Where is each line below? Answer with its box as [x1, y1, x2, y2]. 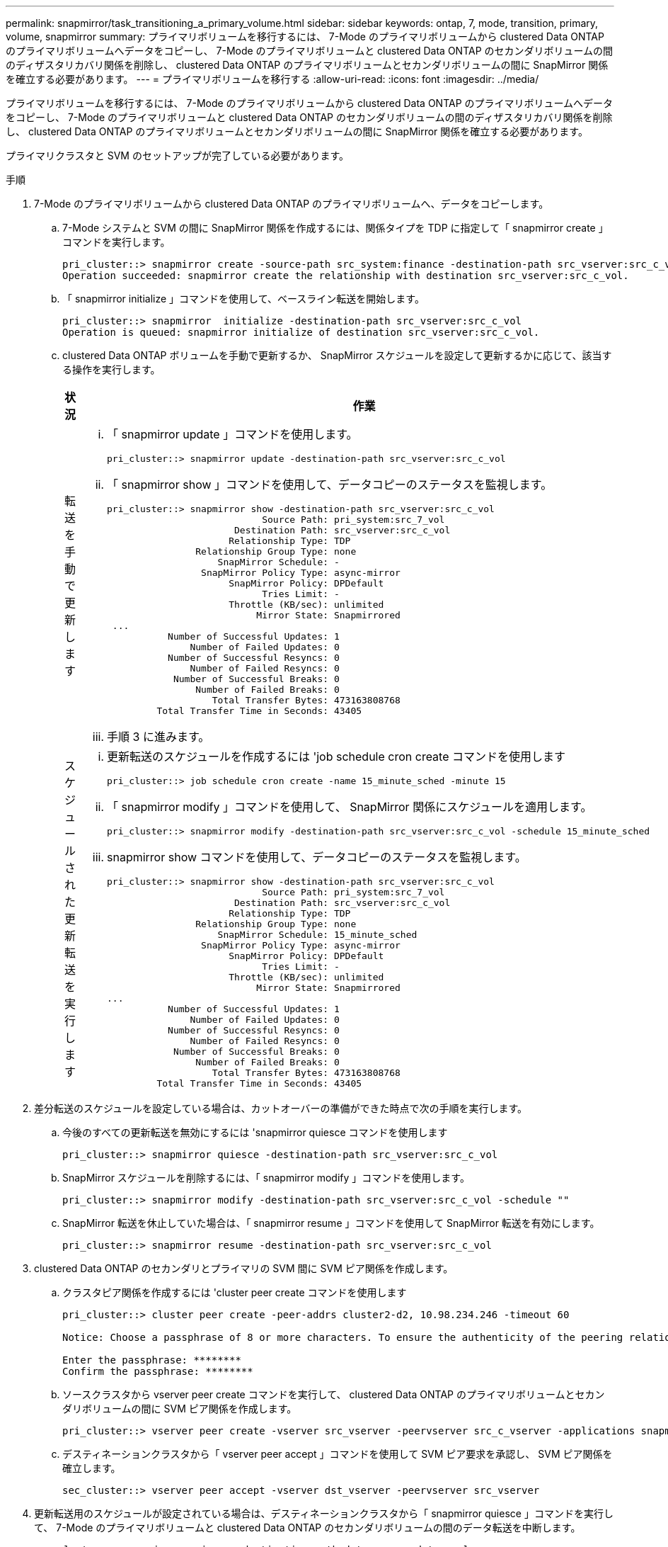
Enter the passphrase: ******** [62, 1354, 241, 1366]
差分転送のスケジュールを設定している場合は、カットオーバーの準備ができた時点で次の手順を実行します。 [34, 1102, 528, 1114]
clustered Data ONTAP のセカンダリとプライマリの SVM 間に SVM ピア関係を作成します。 [34, 1262, 454, 1274]
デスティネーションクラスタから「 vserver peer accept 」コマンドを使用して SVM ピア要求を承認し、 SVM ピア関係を [62, 1448, 613, 1460]
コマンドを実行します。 [62, 236, 171, 248]
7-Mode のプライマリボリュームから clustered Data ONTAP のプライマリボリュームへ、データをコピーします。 [34, 198, 549, 210]
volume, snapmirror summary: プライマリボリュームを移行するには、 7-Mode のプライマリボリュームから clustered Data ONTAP [6, 30, 604, 42]
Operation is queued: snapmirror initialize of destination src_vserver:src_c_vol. [62, 327, 540, 338]
